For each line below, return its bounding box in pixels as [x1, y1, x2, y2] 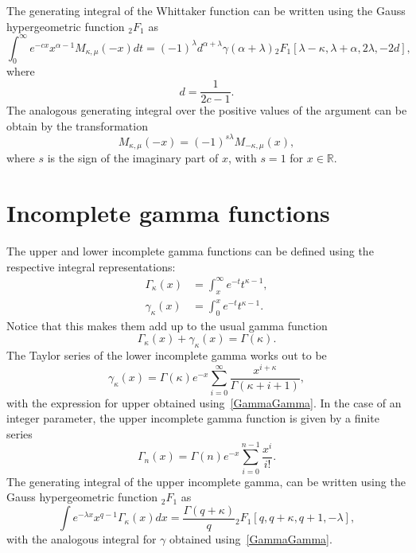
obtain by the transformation [6, 117, 148, 134]
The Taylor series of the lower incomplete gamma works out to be [6, 347, 327, 364]
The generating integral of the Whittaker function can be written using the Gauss [6, 2, 406, 18]
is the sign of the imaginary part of [47, 150, 219, 166]
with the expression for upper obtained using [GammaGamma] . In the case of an [6, 394, 402, 411]
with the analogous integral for [6, 531, 157, 547]
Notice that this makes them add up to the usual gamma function [6, 317, 328, 333]
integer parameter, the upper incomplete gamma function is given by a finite [6, 410, 379, 426]
